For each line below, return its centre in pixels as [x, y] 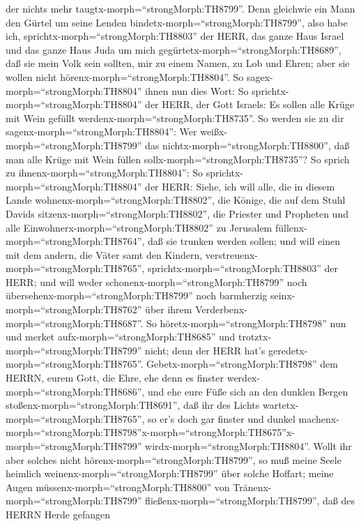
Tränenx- [252, 487]
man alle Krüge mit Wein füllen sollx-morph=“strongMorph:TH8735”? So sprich [178, 159]
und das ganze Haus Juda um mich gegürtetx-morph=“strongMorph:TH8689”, [174, 49]
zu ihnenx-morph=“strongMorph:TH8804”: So [104, 173]
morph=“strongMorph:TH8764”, [75, 241]
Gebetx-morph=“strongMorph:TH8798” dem [242, 364]
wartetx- [281, 405]
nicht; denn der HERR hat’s [205, 350]
